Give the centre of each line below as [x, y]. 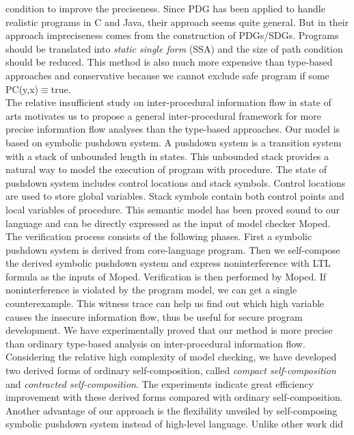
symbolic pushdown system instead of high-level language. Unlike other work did [174, 424]
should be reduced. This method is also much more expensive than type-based [169, 62]
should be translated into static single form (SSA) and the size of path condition [174, 48]
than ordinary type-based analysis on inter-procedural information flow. [155, 343]
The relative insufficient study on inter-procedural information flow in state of [168, 102]
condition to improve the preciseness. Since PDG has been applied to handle [165, 8]
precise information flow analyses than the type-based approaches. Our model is [173, 129]
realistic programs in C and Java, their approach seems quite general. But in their [177, 22]
